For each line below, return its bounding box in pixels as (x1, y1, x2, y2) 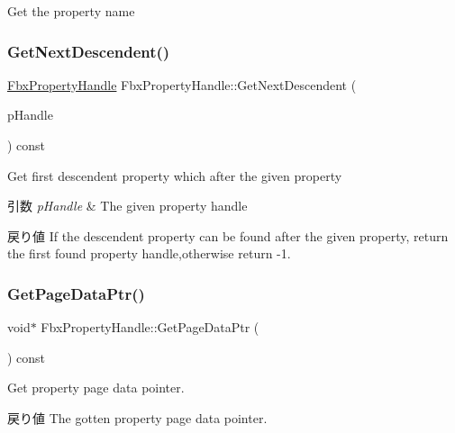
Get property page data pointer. (7, 378, 185, 397)
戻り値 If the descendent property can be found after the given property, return (7, 226, 449, 245)
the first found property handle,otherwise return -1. (7, 244, 291, 263)
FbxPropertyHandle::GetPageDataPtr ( (41, 318, 259, 337)
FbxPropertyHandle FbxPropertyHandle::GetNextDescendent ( (7, 75, 357, 94)
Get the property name (7, 2, 135, 20)
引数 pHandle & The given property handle (7, 196, 248, 215)
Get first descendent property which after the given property (7, 166, 342, 185)
